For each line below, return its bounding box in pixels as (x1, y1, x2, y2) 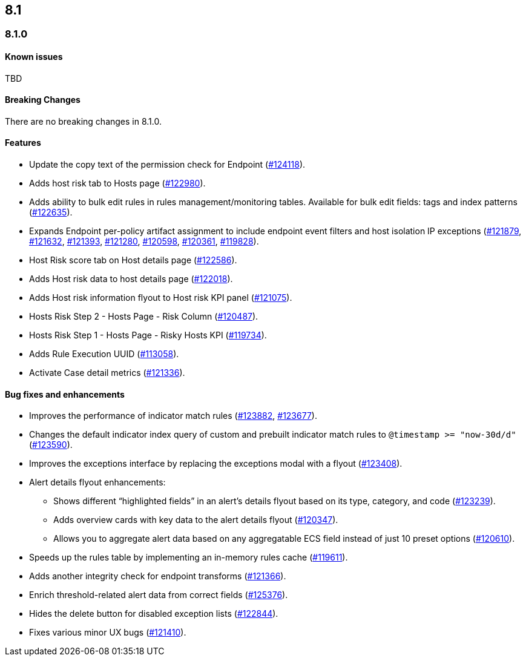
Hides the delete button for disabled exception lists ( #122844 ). (29, 608, 278, 619)
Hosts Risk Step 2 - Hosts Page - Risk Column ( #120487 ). (29, 311, 258, 322)
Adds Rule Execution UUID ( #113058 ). (29, 349, 179, 360)
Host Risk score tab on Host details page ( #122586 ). (29, 255, 237, 266)
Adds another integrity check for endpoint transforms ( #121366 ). (29, 571, 286, 582)
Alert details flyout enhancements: (29, 477, 166, 488)
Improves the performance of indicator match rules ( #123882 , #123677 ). (29, 410, 317, 421)
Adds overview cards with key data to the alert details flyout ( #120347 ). (53, 515, 338, 525)
